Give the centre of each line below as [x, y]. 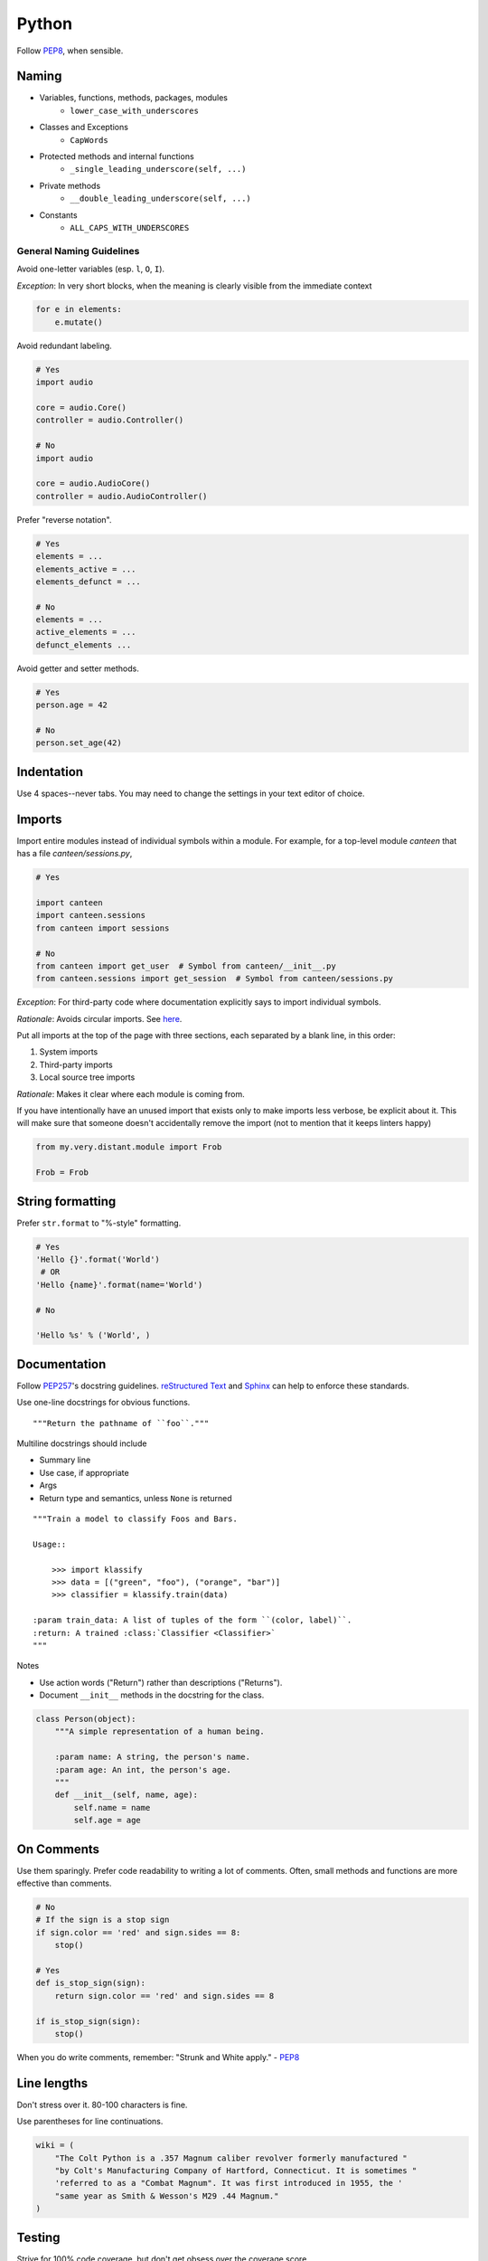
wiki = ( [55, 2145]
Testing [38, 2237]
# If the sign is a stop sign [103, 1920]
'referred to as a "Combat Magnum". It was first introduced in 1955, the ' [229, 2183]
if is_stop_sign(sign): [89, 2021]
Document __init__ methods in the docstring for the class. [152, 1695]
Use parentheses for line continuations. [90, 2122]
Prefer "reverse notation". [64, 519]
